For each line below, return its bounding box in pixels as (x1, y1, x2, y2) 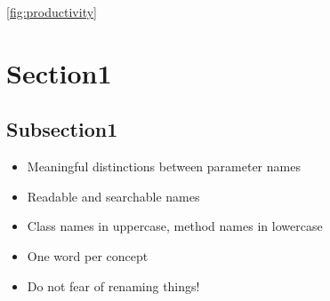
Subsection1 (6, 115, 118, 143)
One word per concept (27, 246, 149, 265)
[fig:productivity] (6, 3, 97, 20)
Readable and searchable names (27, 186, 200, 205)
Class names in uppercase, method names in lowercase (27, 217, 323, 235)
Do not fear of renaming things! (27, 276, 200, 295)
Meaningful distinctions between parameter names (27, 157, 301, 176)
